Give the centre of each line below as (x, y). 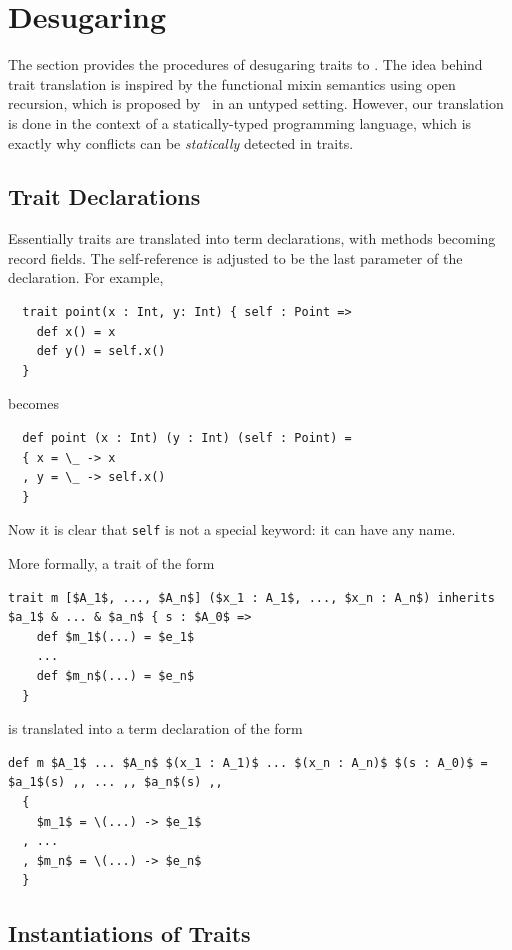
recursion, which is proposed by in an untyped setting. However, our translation (256, 103)
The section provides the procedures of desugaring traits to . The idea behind (245, 64)
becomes (34, 403)
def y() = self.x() (101, 351)
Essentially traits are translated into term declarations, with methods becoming (252, 238)
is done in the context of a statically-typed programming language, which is (240, 122)
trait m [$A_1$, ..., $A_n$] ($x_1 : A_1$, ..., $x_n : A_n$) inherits (251, 597)
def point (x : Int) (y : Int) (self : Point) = (187, 438)
